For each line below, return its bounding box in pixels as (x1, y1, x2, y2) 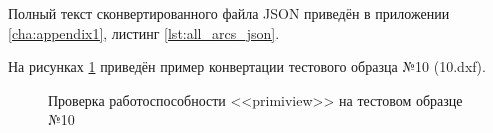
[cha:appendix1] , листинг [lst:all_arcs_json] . (8, 22, 280, 43)
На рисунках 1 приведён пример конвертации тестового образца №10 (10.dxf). (8, 56, 486, 77)
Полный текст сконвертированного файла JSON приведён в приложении (8, 3, 450, 23)
